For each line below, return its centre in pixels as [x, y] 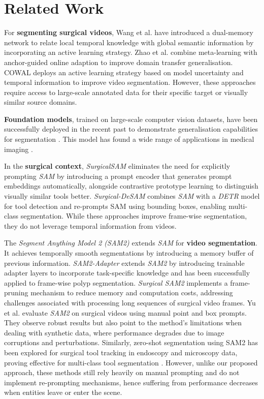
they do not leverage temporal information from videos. [90, 225]
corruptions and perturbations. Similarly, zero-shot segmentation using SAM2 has [131, 342]
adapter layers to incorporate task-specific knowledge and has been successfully [127, 273]
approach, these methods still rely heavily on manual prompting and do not [122, 372]
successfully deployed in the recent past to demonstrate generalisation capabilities [131, 129]
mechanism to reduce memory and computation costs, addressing [132, 293]
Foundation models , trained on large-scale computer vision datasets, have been [131, 119]
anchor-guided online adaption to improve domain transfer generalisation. [119, 62]
